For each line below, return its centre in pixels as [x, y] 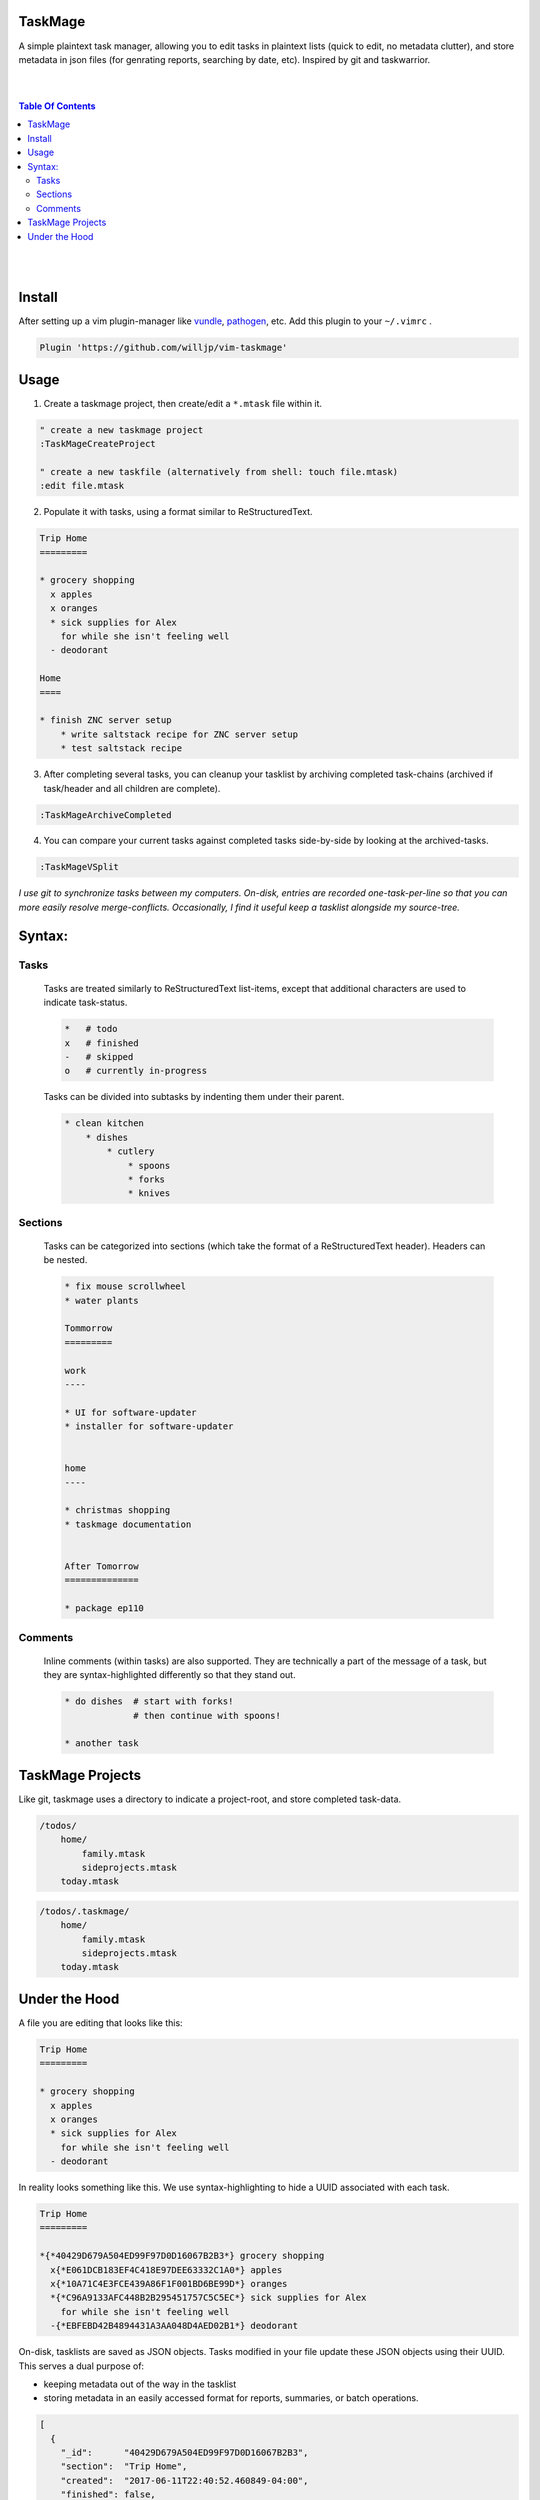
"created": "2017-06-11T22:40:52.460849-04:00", [184, 2480]
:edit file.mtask [82, 486]
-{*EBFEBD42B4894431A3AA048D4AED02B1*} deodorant [174, 2326]
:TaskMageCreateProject [98, 444]
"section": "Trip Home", [124, 2466]
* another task [101, 1743]
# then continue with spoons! [207, 1715]
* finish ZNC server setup [105, 720]
